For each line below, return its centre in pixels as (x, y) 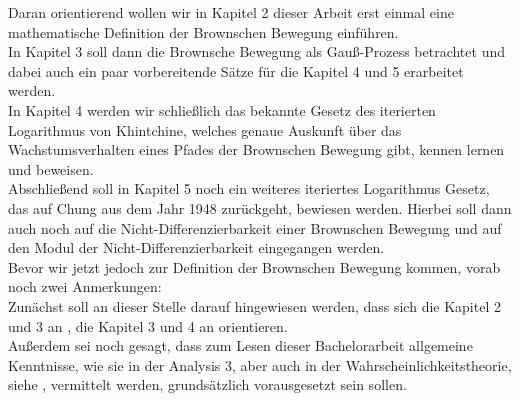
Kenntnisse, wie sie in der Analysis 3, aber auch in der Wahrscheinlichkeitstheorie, (260, 364)
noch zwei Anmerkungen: (85, 286)
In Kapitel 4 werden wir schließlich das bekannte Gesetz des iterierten (222, 109)
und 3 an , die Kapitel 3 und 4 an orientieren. (148, 325)
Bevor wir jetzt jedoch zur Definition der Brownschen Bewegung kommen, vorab (254, 266)
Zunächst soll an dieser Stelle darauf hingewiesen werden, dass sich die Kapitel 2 (254, 305)
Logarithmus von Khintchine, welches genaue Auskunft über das (205, 129)
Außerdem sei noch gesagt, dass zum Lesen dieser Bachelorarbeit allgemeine (240, 345)
